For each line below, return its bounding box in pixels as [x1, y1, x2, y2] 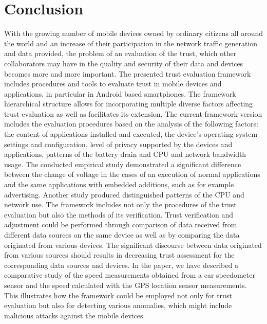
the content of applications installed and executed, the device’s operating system [4, 129, 258, 139]
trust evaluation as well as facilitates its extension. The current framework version [4, 108, 262, 119]
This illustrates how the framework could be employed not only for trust [4, 290, 232, 300]
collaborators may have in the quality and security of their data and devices [4, 58, 243, 68]
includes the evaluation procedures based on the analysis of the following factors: [4, 118, 258, 129]
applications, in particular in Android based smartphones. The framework [4, 88, 236, 99]
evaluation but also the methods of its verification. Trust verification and [4, 209, 234, 220]
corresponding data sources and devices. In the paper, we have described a [4, 259, 238, 270]
